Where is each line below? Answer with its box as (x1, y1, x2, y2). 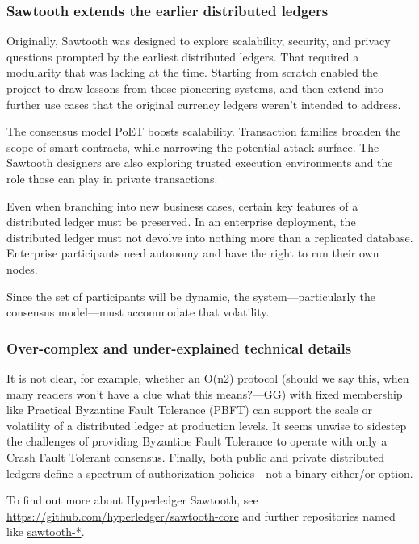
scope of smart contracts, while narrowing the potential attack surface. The (6, 138, 379, 155)
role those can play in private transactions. (6, 169, 218, 186)
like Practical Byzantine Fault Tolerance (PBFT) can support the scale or (6, 401, 372, 418)
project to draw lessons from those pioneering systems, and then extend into (6, 80, 383, 96)
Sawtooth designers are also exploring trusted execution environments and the (6, 154, 393, 171)
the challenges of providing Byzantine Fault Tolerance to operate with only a (6, 433, 388, 450)
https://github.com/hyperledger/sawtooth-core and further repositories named (6, 507, 396, 524)
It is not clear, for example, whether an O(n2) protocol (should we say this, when (6, 369, 409, 386)
